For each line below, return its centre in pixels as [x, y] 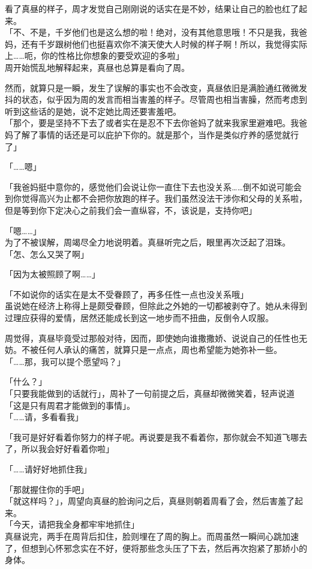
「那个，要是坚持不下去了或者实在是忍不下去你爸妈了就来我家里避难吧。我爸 [156, 123]
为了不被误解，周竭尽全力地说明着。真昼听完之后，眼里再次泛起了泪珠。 [148, 242]
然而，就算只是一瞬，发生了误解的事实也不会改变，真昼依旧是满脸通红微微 [152, 87]
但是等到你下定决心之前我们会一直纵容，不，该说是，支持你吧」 [131, 210]
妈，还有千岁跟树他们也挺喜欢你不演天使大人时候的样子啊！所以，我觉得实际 [156, 44]
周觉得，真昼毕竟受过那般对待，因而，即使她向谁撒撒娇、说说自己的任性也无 [156, 338]
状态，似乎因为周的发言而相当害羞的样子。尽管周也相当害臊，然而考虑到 [164, 99]
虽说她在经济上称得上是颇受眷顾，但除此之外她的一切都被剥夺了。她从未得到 [156, 306]
